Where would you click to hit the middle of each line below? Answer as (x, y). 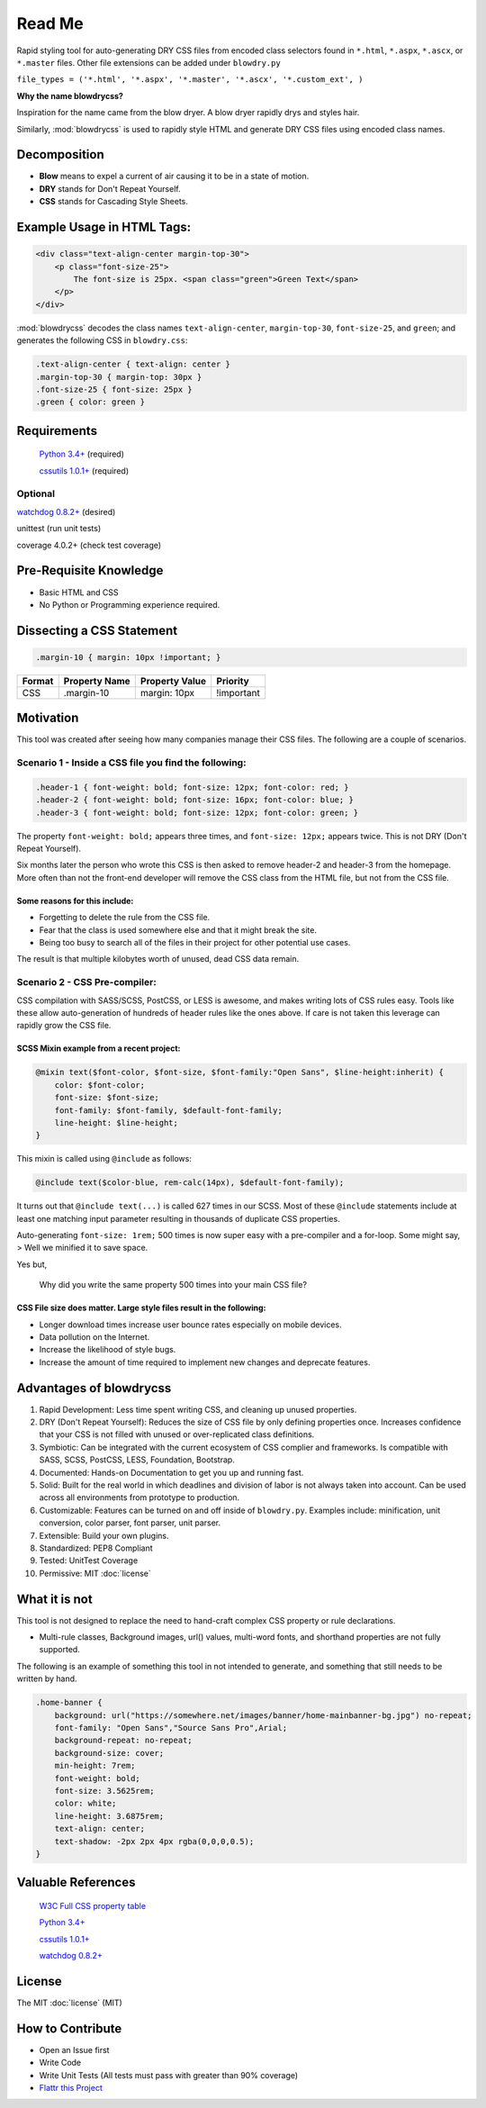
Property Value (173, 681)
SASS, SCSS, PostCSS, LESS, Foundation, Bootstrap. (137, 1460)
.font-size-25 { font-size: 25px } (114, 389)
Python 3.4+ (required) (82, 454)
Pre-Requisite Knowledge (90, 570)
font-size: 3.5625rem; (104, 1791)
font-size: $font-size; (107, 1098)
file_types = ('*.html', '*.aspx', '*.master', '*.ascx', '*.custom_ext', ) (190, 80)
